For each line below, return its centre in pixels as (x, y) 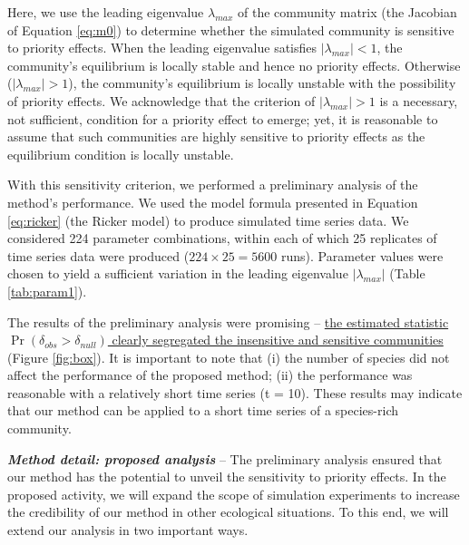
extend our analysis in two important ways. (128, 530)
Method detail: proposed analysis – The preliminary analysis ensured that (225, 458)
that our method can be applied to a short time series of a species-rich (203, 410)
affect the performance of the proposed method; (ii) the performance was (210, 375)
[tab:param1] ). (47, 291)
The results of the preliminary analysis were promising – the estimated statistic (228, 321)
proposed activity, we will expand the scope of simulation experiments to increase (234, 494)
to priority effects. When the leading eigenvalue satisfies (162, 48)
